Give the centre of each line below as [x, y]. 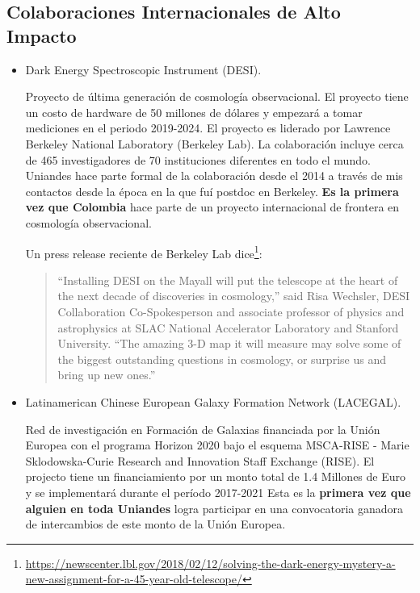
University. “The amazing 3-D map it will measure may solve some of [229, 343]
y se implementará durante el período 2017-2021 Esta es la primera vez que [218, 492]
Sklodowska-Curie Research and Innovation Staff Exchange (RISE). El [200, 460]
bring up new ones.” [107, 375]
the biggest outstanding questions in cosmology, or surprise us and [222, 359]
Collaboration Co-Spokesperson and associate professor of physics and [231, 311]
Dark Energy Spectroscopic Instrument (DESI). [143, 69]
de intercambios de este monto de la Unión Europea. [155, 524]
